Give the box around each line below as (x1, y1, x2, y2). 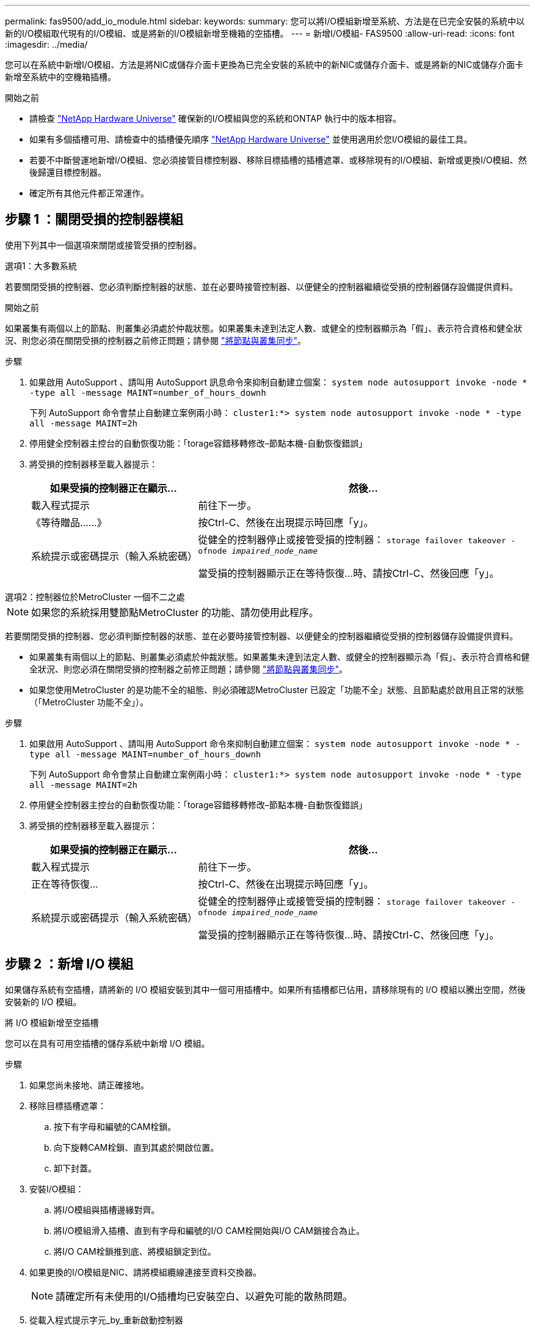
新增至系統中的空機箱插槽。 (5, 72, 116, 82)
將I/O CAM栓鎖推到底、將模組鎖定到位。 (54, 1246, 216, 1257)
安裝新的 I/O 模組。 (5, 996, 82, 1007)
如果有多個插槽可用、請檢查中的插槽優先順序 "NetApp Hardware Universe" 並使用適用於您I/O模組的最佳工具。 (29, 134, 473, 144)
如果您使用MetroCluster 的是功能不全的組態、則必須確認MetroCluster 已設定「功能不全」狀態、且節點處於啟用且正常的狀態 (29, 684, 524, 695)
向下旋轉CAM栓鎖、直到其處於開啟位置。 (54, 1142, 219, 1153)
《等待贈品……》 (31, 516, 107, 529)
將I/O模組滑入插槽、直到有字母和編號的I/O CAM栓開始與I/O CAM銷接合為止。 (54, 1225, 365, 1236)
